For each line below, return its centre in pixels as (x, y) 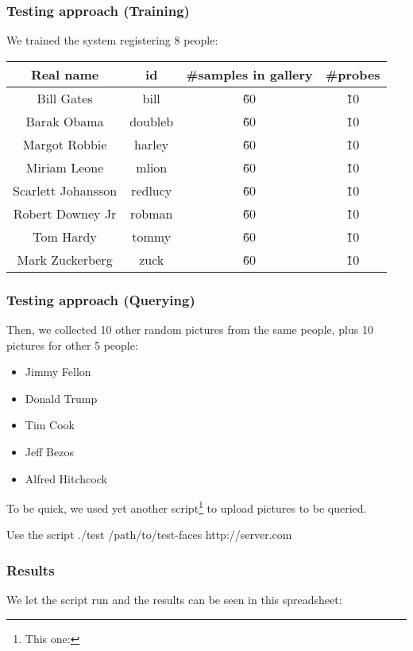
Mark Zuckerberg (65, 259)
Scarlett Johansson (65, 190)
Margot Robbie (65, 144)
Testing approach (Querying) (101, 299)
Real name (65, 74)
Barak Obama (65, 121)
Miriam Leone (65, 167)
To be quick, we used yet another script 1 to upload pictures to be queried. (187, 507)
